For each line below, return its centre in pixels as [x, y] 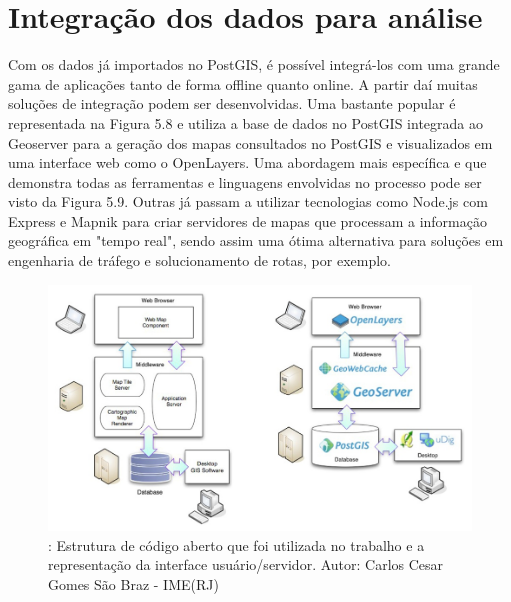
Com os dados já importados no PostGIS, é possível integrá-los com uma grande [254, 64]
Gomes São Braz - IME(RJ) [133, 584]
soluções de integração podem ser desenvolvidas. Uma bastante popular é [232, 103]
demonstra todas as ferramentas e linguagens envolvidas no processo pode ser [245, 181]
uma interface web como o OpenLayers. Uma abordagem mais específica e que [247, 162]
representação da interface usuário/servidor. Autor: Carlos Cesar [246, 564]
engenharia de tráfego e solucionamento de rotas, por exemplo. [199, 260]
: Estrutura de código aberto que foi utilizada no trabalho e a [236, 544]
